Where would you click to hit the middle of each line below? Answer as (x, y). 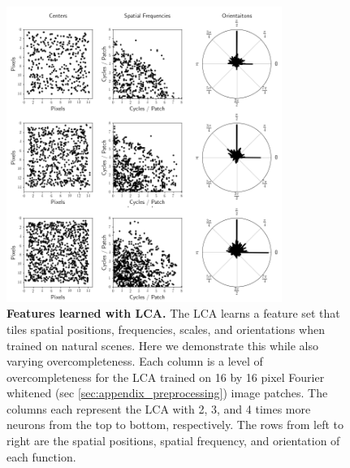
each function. (41, 456)
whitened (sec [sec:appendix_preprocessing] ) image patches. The (167, 393)
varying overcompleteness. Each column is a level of (135, 361)
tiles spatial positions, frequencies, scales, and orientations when (166, 329)
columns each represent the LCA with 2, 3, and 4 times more (159, 408)
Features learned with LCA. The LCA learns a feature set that (173, 313)
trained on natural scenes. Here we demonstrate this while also (162, 345)
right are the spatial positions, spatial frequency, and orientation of (173, 441)
